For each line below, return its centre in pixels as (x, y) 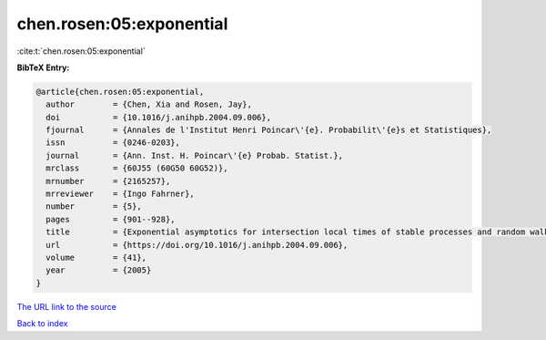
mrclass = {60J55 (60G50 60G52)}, (137, 168)
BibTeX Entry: (43, 67)
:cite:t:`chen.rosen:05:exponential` (81, 51)
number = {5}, (94, 206)
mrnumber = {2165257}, (108, 181)
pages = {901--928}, (111, 219)
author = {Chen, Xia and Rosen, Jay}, (149, 104)
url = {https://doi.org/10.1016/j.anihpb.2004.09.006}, (197, 245)
